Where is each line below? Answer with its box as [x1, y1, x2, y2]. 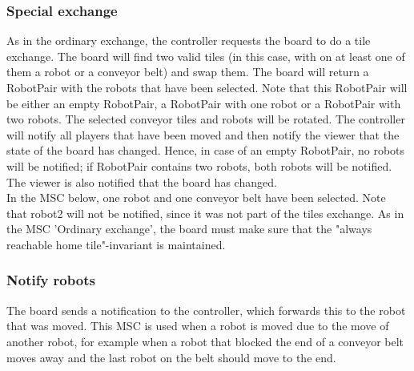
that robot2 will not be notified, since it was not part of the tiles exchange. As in [6, 204, 404, 221]
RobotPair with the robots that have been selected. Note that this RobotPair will [6, 79, 408, 95]
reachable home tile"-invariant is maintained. [6, 236, 226, 252]
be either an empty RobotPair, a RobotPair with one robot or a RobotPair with [6, 95, 401, 111]
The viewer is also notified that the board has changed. [6, 173, 277, 190]
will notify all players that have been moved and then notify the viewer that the [6, 126, 400, 143]
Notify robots [6, 270, 95, 290]
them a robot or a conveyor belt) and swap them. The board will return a [6, 63, 369, 80]
